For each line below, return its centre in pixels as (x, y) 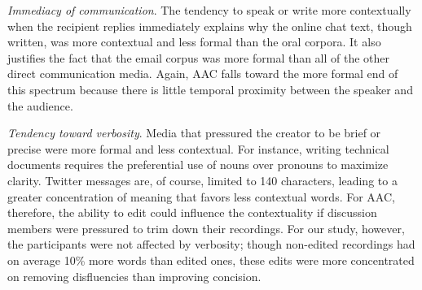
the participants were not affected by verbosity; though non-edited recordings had (211, 244)
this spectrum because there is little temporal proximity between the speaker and (210, 89)
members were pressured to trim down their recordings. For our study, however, (206, 228)
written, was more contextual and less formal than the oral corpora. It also (194, 42)
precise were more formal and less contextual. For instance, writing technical (198, 148)
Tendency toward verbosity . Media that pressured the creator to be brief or (194, 133)
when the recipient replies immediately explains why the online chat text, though (210, 26)
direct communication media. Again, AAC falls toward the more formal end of (203, 74)
